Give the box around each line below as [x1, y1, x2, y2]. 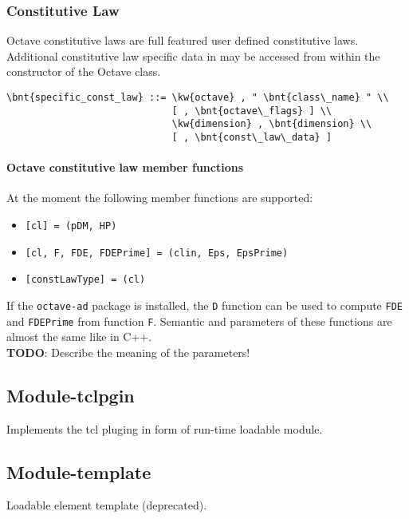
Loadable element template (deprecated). [6, 497, 207, 513]
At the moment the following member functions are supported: [6, 189, 313, 206]
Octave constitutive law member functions [6, 159, 244, 176]
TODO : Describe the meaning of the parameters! [6, 343, 250, 360]
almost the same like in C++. [6, 328, 152, 345]
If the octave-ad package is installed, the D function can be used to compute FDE [6, 296, 403, 313]
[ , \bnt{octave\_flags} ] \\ [171, 105, 332, 117]
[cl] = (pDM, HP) [25, 220, 117, 232]
